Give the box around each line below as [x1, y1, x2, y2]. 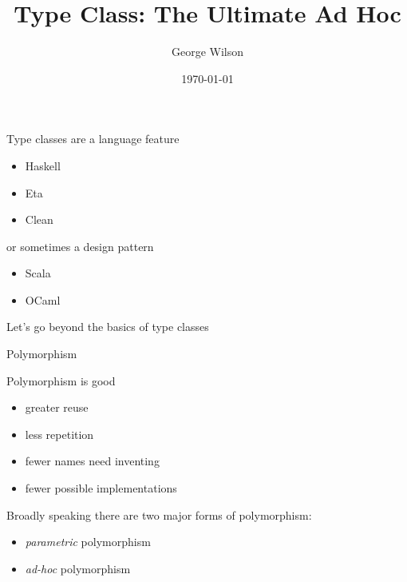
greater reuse [25, 399, 89, 416]
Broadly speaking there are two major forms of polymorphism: [6, 506, 312, 523]
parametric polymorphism [25, 533, 151, 550]
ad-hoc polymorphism [25, 560, 131, 576]
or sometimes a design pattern [6, 237, 154, 254]
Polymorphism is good [6, 372, 116, 389]
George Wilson [171, 43, 244, 60]
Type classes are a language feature [6, 130, 180, 147]
